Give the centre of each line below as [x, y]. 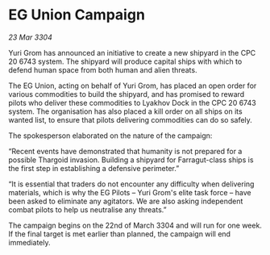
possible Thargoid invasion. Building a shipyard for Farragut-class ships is [131, 160]
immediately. [29, 242]
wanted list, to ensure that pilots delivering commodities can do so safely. [130, 119]
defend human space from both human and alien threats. [103, 69]
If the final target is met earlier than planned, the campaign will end [120, 234]
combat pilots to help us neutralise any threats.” [87, 209]
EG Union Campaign [77, 15]
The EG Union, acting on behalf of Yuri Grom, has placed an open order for [133, 86]
